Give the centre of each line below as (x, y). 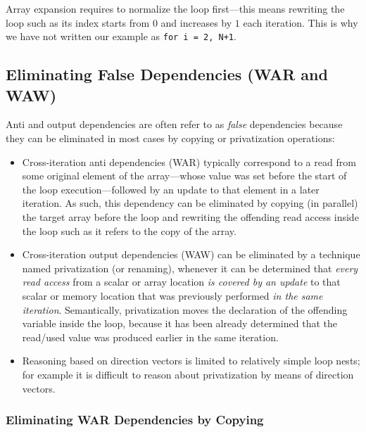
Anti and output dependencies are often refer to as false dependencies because (174, 124)
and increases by (196, 22)
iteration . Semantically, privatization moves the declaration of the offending (185, 309)
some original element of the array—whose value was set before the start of (184, 176)
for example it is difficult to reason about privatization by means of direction (188, 374)
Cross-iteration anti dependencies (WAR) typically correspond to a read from (189, 161)
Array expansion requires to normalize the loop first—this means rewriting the (175, 8)
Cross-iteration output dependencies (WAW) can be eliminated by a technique (191, 254)
